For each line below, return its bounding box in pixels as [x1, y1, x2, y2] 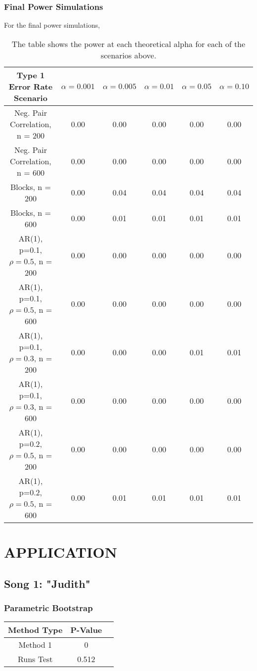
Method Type [8, 624, 63, 636]
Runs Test [17, 653, 53, 665]
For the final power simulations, [4, 20, 100, 30]
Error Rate [8, 80, 53, 92]
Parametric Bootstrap [4, 601, 93, 614]
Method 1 [18, 639, 52, 651]
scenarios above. [100, 49, 157, 61]
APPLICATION [4, 542, 117, 562]
